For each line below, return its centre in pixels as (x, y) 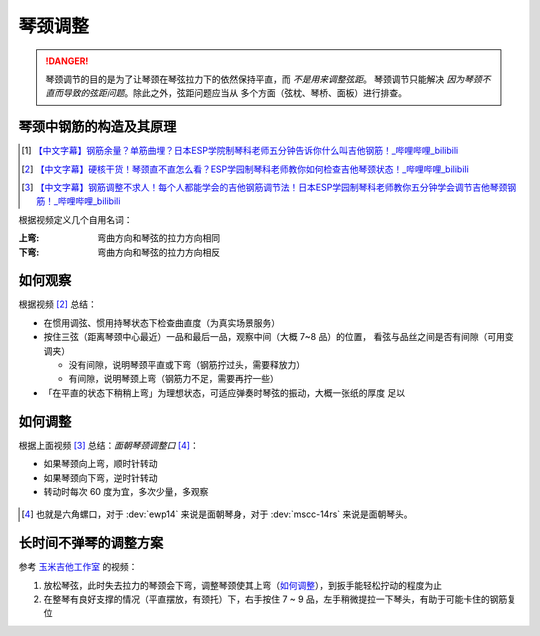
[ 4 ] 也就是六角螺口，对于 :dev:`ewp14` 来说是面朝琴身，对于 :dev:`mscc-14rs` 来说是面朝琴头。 (217, 514)
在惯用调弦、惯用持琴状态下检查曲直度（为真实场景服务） (161, 322)
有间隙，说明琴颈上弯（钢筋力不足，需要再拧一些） (173, 379)
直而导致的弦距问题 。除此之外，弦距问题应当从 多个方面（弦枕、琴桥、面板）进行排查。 (226, 93)
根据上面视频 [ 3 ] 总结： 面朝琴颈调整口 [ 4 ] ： (108, 445)
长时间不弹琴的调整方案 (91, 543)
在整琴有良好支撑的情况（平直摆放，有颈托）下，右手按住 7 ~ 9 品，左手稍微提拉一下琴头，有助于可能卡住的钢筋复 (280, 599)
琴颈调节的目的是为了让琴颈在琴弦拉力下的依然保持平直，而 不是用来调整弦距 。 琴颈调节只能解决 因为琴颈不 (268, 79)
